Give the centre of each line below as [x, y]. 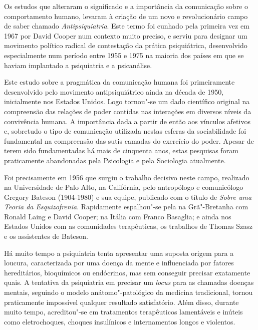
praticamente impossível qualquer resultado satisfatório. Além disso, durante [121, 302]
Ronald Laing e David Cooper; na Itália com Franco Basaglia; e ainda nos [118, 216]
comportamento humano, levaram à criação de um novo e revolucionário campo [126, 16]
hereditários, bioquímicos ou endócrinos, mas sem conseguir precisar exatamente [127, 272]
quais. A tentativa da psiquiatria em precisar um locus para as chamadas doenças [129, 282]
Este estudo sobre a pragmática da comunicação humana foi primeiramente [119, 82]
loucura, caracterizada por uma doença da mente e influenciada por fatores [119, 263]
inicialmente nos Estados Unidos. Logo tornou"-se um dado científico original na [127, 101]
